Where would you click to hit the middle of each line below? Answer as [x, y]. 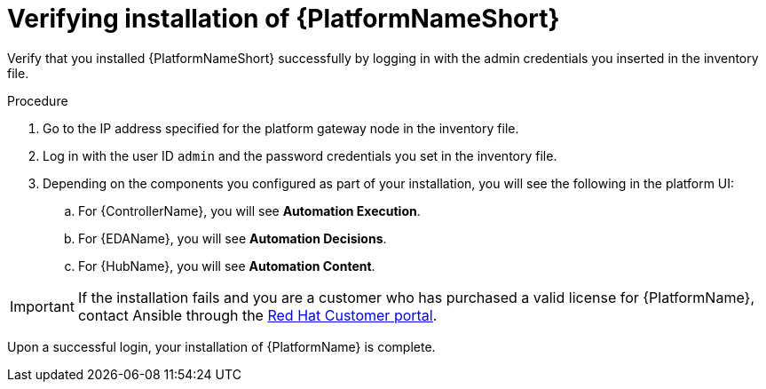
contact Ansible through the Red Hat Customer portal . [257, 315]
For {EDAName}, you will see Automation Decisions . [233, 238]
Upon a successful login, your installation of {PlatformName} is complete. [221, 346]
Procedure [38, 100]
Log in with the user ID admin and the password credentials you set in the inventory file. [300, 155]
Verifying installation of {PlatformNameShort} [284, 19]
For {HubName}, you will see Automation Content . [227, 266]
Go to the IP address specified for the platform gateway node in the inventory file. [281, 128]
